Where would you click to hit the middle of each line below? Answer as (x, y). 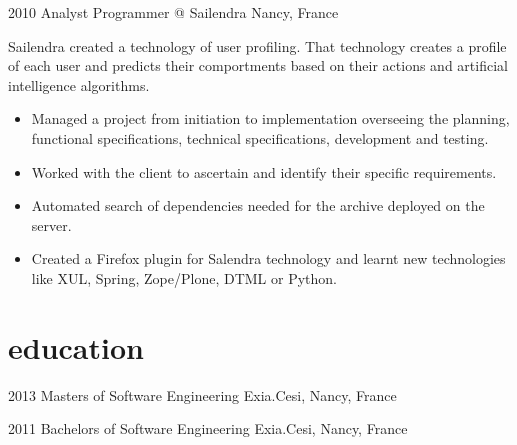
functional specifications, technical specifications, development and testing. (260, 137)
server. (51, 224)
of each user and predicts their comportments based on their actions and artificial (258, 65)
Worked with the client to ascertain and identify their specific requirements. (264, 171)
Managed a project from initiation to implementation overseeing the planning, (270, 118)
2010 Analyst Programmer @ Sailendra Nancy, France (173, 12)
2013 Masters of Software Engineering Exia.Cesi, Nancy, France (202, 394)
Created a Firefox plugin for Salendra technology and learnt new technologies (268, 258)
